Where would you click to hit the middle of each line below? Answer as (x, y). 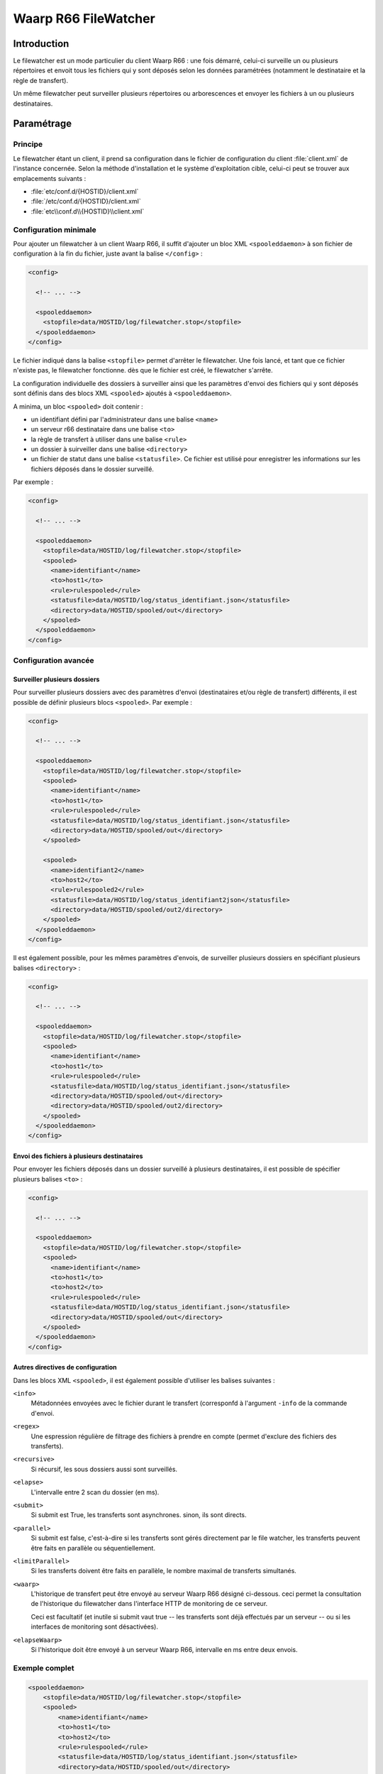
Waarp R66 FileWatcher (84, 18)
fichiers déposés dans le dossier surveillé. (92, 469)
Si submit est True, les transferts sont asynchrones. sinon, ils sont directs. (139, 1515)
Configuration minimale (55, 229)
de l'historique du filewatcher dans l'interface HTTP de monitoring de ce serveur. (149, 1604)
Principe (28, 144)
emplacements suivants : (50, 178)
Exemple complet (44, 1668)
